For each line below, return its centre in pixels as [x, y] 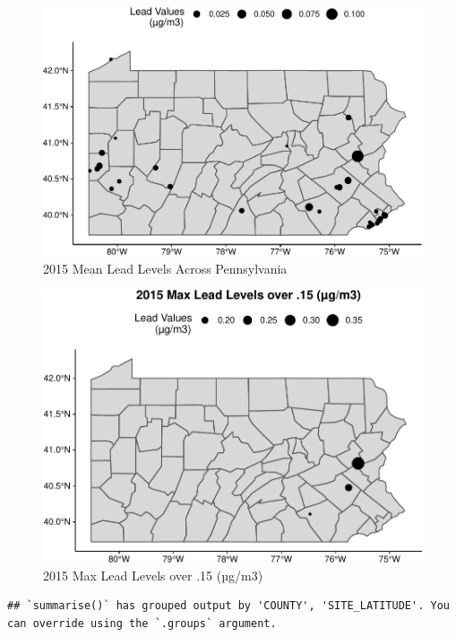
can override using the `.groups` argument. [142, 623]
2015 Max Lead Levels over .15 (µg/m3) [153, 575]
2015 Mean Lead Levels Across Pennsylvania [165, 268]
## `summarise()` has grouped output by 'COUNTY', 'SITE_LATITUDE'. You [228, 606]
